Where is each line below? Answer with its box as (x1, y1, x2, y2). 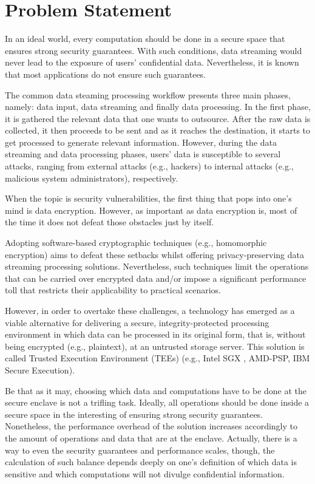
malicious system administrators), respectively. (5, 171, 178, 184)
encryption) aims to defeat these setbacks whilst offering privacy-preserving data (5, 248, 304, 261)
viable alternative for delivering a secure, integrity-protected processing (5, 316, 269, 329)
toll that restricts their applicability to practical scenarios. (5, 284, 221, 296)
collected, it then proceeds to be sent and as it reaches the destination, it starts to (5, 124, 311, 137)
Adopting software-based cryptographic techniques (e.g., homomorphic (5, 236, 267, 249)
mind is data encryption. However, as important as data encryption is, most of (5, 203, 297, 216)
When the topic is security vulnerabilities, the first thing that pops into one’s (5, 192, 292, 205)
